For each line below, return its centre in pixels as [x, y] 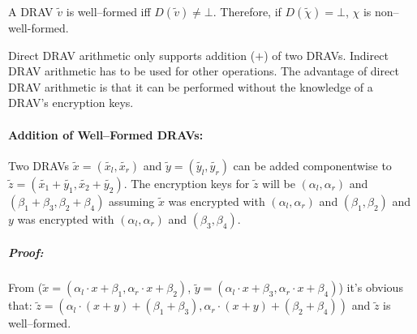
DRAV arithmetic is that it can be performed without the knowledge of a [191, 86]
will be [279, 183]
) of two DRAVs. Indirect [326, 55]
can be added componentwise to [312, 165]
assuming [132, 201]
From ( [26, 287]
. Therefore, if [247, 11]
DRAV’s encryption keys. [71, 103]
